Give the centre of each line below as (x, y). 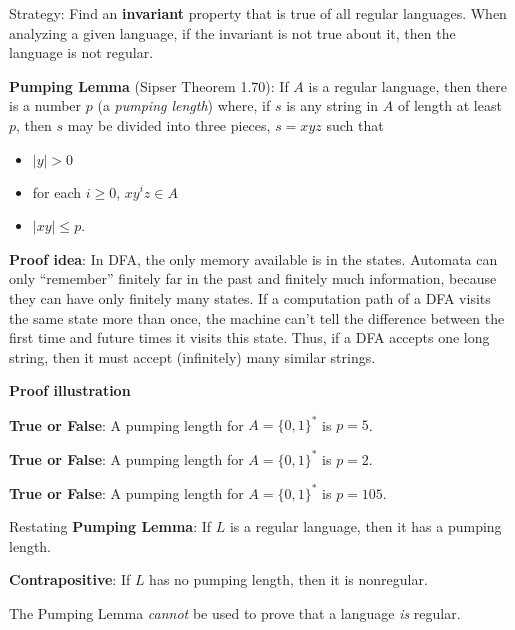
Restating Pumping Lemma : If (110, 526)
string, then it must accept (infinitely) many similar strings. (192, 356)
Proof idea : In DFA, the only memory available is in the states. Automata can (253, 258)
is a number (45, 105)
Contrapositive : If (70, 579)
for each (57, 191)
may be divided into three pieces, (169, 124)
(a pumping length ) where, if (184, 105)
